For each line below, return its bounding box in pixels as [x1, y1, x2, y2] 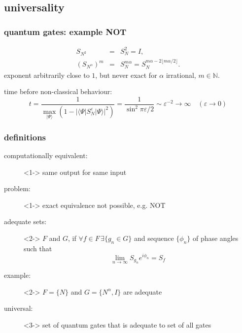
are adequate [123, 286, 162, 297]
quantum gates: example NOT [4, 25, 127, 37]
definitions [4, 131, 46, 143]
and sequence [134, 233, 174, 243]
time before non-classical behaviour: [4, 86, 112, 97]
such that [24, 243, 52, 253]
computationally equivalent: [4, 150, 88, 161]
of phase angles [192, 233, 239, 243]
